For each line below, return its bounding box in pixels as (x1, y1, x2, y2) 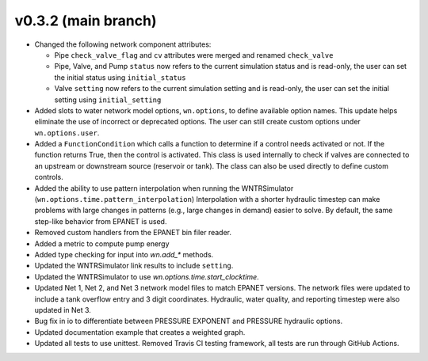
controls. (34, 173, 63, 182)
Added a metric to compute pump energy (34, 238, 170, 249)
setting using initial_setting (54, 95, 162, 104)
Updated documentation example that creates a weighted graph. (34, 327, 246, 336)
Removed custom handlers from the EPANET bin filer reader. (34, 228, 232, 237)
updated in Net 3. (34, 305, 91, 314)
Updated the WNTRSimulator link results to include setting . (34, 261, 234, 271)
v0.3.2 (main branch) (14, 12, 158, 29)
